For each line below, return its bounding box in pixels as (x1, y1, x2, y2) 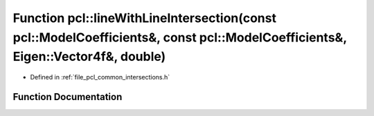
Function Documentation (12, 90, 123, 103)
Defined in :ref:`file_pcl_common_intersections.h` (30, 73, 170, 81)
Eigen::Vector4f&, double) (12, 49, 166, 65)
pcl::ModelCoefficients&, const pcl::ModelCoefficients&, (12, 30, 347, 45)
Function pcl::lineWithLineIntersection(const (12, 10, 277, 26)
